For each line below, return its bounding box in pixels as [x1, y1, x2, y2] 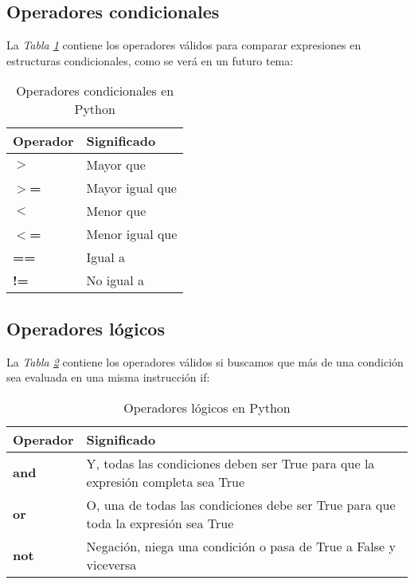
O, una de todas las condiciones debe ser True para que [86, 495, 396, 514]
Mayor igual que [86, 178, 177, 198]
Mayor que [86, 155, 146, 174]
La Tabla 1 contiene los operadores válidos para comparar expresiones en [6, 37, 361, 53]
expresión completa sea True [86, 472, 244, 491]
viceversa [86, 555, 137, 574]
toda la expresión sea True [86, 513, 234, 532]
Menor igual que [86, 225, 178, 244]
